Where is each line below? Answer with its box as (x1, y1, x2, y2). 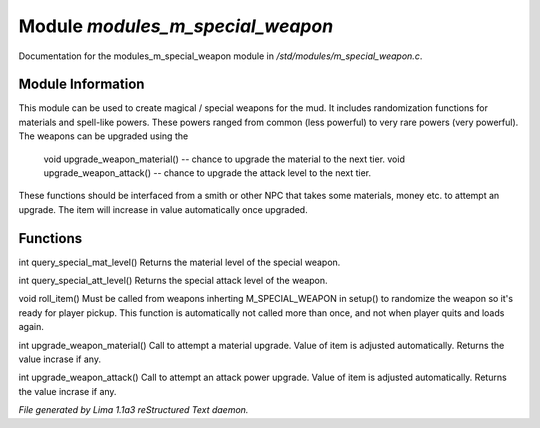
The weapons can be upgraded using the (18, 130, 189, 142)
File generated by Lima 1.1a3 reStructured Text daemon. (18, 404, 249, 416)
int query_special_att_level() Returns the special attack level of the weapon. (18, 275, 329, 287)
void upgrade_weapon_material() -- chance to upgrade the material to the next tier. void (43, 153, 405, 165)
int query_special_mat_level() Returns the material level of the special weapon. (18, 256, 341, 268)
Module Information (18, 76, 145, 93)
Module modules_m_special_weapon (18, 15, 334, 37)
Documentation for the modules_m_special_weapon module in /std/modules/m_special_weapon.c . (18, 50, 423, 62)
